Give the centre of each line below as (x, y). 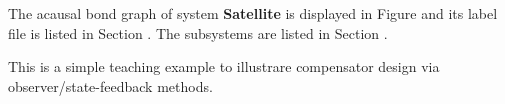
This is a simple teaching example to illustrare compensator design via (224, 66)
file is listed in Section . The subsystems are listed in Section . (198, 32)
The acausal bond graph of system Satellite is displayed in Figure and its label (253, 13)
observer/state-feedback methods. (110, 85)
